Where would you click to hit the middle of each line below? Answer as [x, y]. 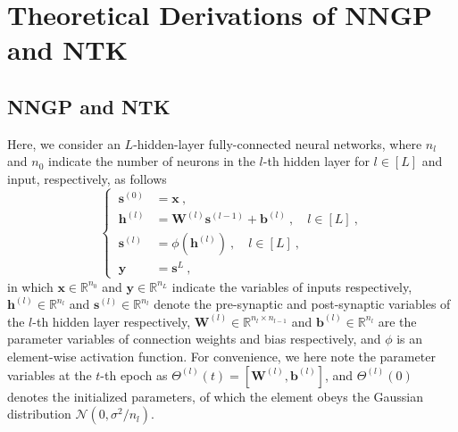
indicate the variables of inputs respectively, [292, 286]
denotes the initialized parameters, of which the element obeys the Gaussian [216, 396]
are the [397, 321]
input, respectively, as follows [87, 178]
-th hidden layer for [316, 161]
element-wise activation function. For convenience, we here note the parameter [221, 357]
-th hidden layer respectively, [112, 321]
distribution [39, 414]
